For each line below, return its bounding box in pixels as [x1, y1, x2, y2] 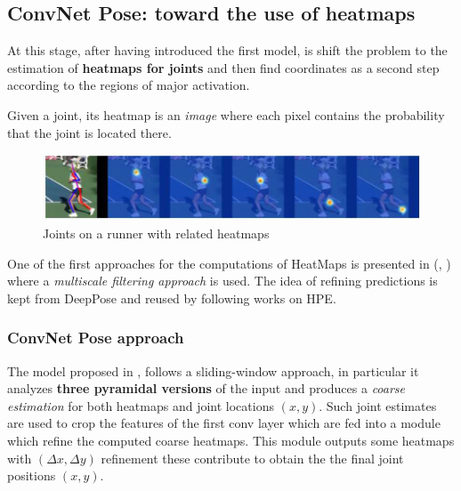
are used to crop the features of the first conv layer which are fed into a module [7, 414, 441, 432]
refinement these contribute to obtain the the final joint [101, 448, 404, 467]
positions [7, 466, 56, 485]
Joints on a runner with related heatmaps [43, 224, 270, 243]
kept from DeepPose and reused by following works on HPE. [7, 288, 336, 307]
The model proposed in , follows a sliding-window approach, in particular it [7, 361, 419, 380]
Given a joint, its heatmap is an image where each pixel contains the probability [7, 105, 445, 124]
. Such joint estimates [319, 396, 437, 415]
